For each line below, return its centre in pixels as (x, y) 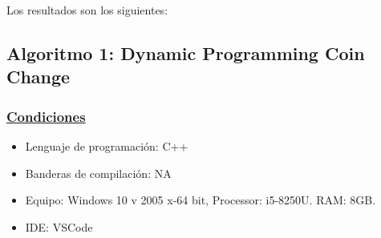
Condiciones (46, 116)
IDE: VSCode (59, 226)
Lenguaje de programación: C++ (107, 145)
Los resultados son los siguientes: (87, 10)
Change (39, 77)
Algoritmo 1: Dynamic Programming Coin (186, 52)
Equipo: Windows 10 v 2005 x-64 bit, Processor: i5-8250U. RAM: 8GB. (201, 200)
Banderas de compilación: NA (98, 173)
